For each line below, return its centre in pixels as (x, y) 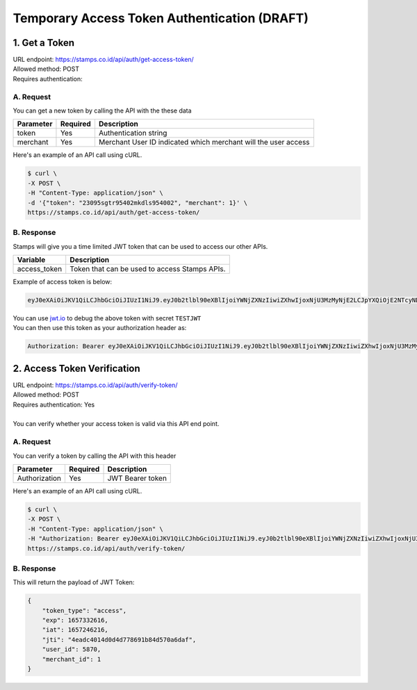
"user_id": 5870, (72, 649)
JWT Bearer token (137, 478)
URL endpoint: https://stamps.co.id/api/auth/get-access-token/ (103, 60)
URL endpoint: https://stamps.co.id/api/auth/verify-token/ (95, 385)
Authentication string (133, 133)
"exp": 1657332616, (75, 621)
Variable (31, 260)
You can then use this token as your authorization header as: (100, 328)
